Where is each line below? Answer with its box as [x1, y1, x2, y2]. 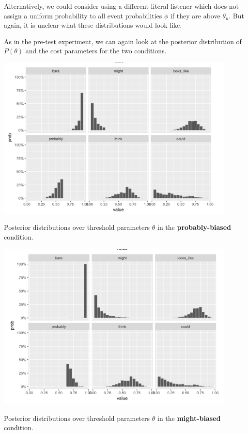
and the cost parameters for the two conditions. [25, 46, 167, 56]
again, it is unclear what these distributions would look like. [4, 20, 182, 30]
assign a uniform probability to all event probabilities [4, 10, 162, 20]
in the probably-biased [157, 222, 232, 232]
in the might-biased [157, 413, 221, 423]
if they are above [170, 10, 220, 20]
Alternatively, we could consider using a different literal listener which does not [4, 1, 239, 11]
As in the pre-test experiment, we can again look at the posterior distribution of [4, 36, 242, 46]
